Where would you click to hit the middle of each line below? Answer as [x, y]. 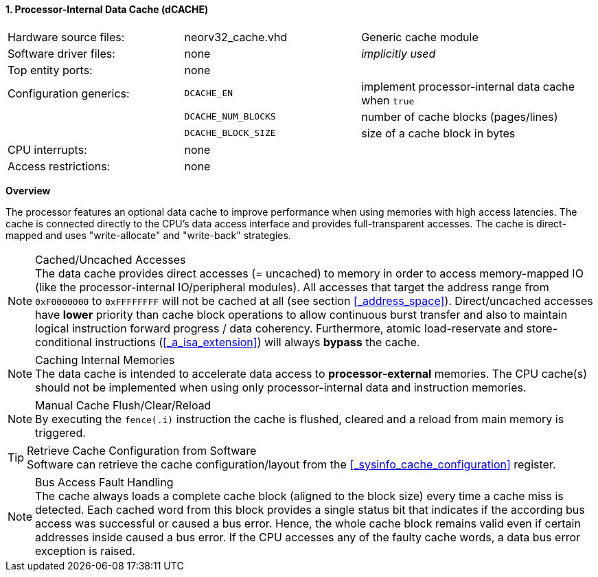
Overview [28, 190]
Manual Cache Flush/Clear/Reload [123, 405]
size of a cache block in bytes [438, 133]
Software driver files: [61, 53]
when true [388, 100]
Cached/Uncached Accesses [111, 259]
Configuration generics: [69, 93]
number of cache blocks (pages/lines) [460, 116]
